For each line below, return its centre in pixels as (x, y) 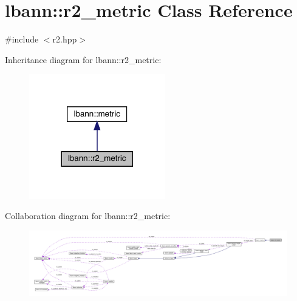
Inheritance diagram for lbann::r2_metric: (83, 59)
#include (22, 39)
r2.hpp (65, 39)
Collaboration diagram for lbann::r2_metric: (88, 216)
